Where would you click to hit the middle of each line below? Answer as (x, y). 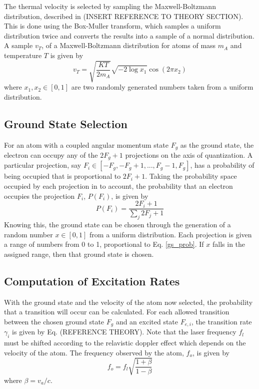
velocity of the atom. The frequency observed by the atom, (94, 352)
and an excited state (147, 321)
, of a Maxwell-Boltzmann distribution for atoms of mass (129, 45)
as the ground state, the (217, 144)
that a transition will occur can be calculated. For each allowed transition (117, 312)
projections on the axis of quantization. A (189, 154)
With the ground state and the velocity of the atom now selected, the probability (128, 302)
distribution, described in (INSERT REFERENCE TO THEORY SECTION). (124, 16)
